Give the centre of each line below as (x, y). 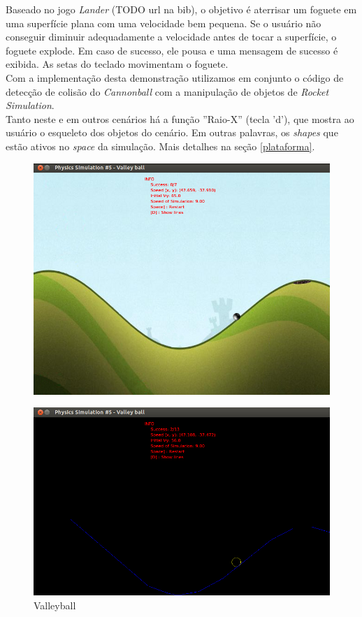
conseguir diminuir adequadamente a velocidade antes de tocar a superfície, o (171, 37)
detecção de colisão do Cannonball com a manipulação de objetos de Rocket (167, 91)
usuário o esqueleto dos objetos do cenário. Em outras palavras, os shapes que (172, 132)
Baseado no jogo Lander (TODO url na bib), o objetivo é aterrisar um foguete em (181, 9)
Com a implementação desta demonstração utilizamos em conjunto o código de (175, 77)
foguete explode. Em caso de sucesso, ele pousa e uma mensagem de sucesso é (172, 50)
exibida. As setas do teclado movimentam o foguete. (117, 64)
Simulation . (30, 105)
